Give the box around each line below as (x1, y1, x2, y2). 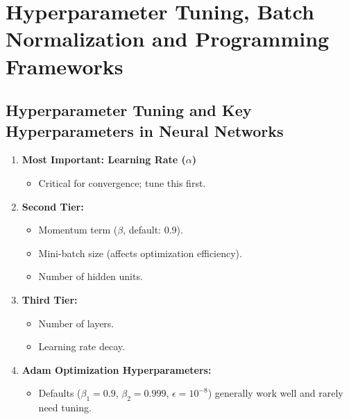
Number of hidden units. (38, 269, 143, 284)
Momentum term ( (38, 222, 118, 237)
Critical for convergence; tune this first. (38, 175, 206, 190)
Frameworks (6, 51, 124, 80)
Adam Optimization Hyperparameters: (22, 362, 212, 377)
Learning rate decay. (38, 339, 125, 354)
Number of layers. (38, 315, 114, 330)
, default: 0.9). (123, 222, 183, 237)
